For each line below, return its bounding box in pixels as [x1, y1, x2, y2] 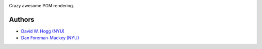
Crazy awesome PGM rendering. [9, 3, 75, 8]
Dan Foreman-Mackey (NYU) [21, 35, 80, 41]
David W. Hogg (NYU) [21, 28, 65, 34]
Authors [9, 15, 34, 24]
